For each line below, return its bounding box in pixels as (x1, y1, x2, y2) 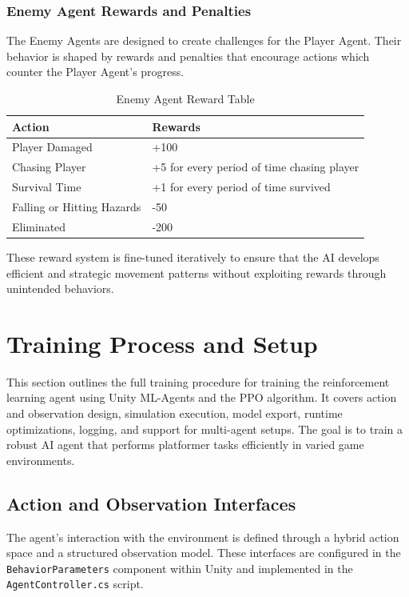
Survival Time (12, 178, 81, 195)
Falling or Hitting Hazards (12, 198, 141, 214)
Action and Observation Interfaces (6, 491, 296, 515)
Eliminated (12, 218, 66, 234)
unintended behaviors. (6, 280, 114, 297)
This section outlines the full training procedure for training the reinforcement (6, 373, 390, 390)
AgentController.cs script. (6, 575, 144, 592)
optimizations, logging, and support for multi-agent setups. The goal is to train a (6, 420, 403, 437)
